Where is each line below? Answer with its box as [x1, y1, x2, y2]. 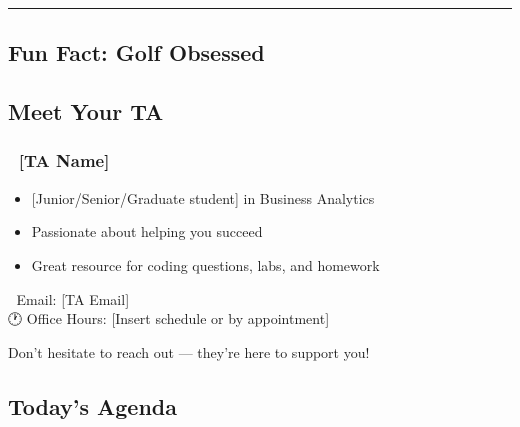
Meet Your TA [8, 96, 164, 127]
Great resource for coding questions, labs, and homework [31, 254, 380, 275]
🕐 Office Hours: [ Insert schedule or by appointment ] [8, 308, 330, 329]
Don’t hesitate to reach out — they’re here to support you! [8, 341, 370, 362]
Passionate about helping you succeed [31, 221, 263, 242]
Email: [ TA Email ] [16, 288, 130, 309]
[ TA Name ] [18, 148, 110, 173]
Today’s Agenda [8, 390, 178, 421]
